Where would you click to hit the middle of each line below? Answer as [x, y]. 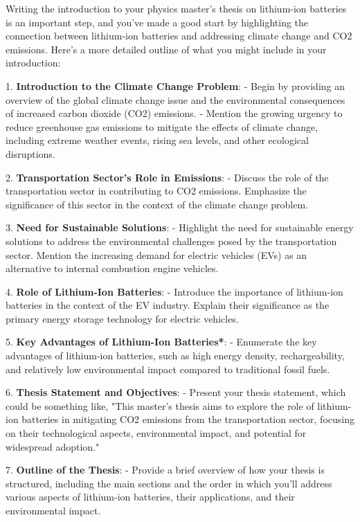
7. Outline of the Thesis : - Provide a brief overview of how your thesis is [165, 470]
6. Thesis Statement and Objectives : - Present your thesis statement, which [176, 392]
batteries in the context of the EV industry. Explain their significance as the [168, 305]
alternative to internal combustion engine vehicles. [112, 268]
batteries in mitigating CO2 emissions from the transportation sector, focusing [188, 419]
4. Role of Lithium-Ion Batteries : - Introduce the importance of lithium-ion [174, 291]
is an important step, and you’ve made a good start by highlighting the [157, 22]
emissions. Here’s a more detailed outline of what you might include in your [166, 49]
